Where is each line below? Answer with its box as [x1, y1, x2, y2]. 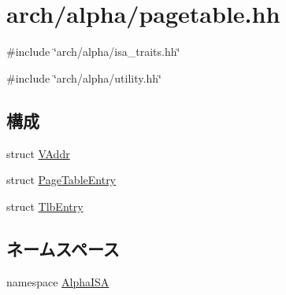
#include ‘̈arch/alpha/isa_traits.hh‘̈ [6, 43, 180, 60]
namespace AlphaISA [6, 273, 110, 289]
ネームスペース [6, 236, 120, 260]
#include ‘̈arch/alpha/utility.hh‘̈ [6, 69, 162, 86]
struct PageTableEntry [6, 171, 117, 188]
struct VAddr [6, 145, 70, 161]
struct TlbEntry [6, 197, 84, 214]
